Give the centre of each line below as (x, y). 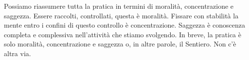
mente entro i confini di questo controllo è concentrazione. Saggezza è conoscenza (125, 25)
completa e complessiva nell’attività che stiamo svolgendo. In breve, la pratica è (123, 34)
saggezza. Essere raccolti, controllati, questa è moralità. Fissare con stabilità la (121, 15)
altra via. (18, 53)
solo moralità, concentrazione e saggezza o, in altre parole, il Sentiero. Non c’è (120, 44)
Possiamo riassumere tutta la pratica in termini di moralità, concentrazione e (119, 6)
